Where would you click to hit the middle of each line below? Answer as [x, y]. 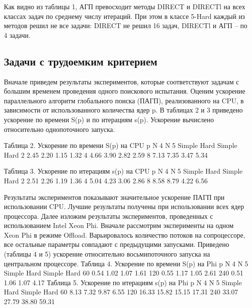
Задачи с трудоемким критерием [81, 61]
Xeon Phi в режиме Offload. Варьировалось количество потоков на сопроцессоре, [125, 235]
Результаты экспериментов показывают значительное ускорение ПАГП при [114, 197]
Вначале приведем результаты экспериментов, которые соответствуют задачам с [122, 81]
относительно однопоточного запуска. [59, 129]
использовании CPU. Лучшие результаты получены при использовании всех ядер [124, 206]
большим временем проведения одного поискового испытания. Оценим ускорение [125, 91]
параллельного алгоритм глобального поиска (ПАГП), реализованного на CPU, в [124, 100]
